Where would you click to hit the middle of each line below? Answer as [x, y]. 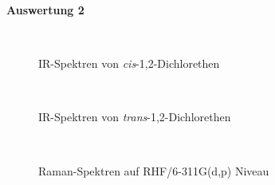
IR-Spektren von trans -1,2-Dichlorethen [135, 117]
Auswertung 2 [45, 10]
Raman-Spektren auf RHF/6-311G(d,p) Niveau [154, 170]
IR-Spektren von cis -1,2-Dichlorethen [129, 63]
